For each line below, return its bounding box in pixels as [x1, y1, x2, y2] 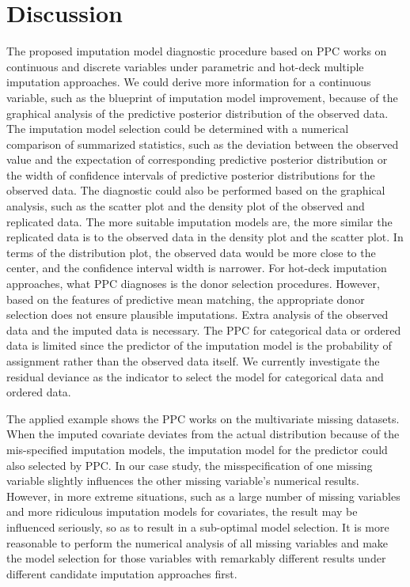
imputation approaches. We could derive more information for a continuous [6, 74, 371, 90]
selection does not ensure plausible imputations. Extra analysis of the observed [6, 306, 389, 323]
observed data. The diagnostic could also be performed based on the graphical [6, 182, 385, 199]
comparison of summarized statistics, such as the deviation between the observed [6, 135, 399, 152]
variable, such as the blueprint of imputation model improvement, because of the [6, 89, 398, 105]
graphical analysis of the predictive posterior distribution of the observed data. [6, 104, 389, 121]
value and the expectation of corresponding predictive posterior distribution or [6, 151, 388, 168]
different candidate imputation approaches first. [6, 565, 237, 581]
